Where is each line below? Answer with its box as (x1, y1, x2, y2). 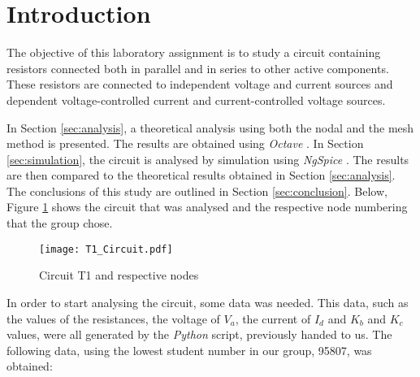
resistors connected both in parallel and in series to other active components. (6, 59, 389, 76)
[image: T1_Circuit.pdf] (39, 243, 173, 255)
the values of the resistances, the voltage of (6, 310, 220, 327)
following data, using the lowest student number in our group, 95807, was (6, 341, 372, 358)
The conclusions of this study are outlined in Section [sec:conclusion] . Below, (6, 182, 388, 199)
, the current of (235, 310, 311, 327)
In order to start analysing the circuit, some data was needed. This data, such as (6, 293, 409, 310)
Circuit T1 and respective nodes (39, 266, 199, 284)
